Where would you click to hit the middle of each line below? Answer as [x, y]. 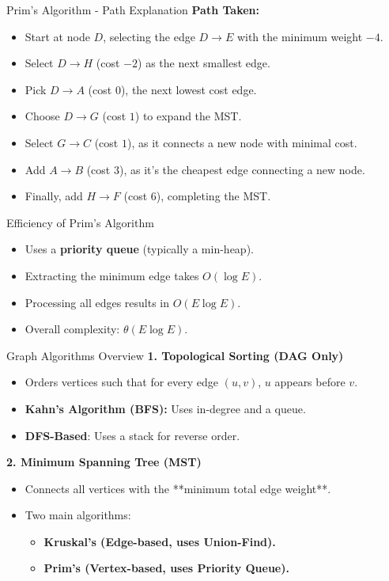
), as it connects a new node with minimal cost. [242, 142]
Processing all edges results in [97, 302]
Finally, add [54, 196]
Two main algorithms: [78, 515]
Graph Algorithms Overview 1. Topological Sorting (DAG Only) [175, 355]
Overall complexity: [72, 329]
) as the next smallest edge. [204, 63]
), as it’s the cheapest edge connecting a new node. [242, 169]
